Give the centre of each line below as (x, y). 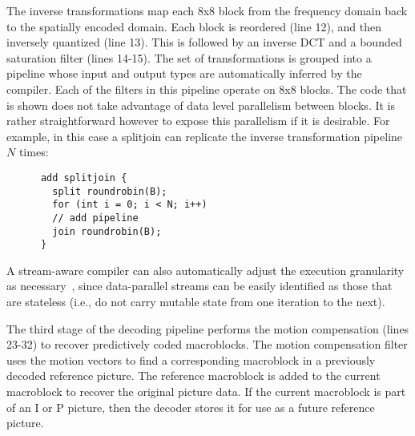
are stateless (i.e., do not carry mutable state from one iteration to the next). (196, 302)
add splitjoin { (84, 178)
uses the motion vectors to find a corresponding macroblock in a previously (191, 359)
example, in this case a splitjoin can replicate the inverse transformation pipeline (205, 136)
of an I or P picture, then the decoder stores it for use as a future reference (191, 407)
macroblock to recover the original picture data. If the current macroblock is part (206, 392)
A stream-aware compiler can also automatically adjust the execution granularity (205, 270)
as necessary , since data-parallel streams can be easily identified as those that (199, 286)
